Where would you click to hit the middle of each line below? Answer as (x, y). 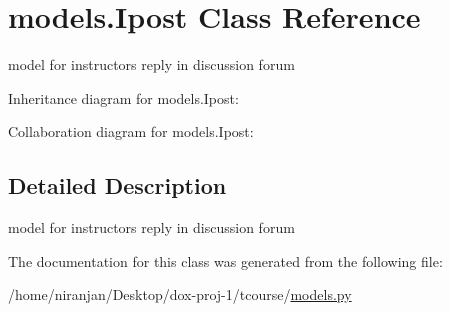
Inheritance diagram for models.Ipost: (123, 97)
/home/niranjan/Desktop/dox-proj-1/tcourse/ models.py (180, 294)
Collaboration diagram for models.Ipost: (131, 131)
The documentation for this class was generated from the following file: (225, 260)
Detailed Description (117, 185)
